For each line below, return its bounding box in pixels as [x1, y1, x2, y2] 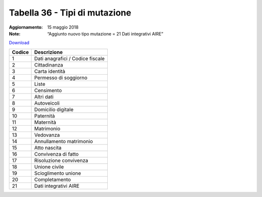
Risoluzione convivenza [34, 157, 88, 164]
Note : [9, 31, 21, 36]
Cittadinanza [34, 61, 63, 68]
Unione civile [34, 163, 64, 170]
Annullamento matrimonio [34, 138, 93, 145]
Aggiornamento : [9, 24, 43, 30]
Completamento [34, 176, 71, 183]
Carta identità [34, 68, 65, 75]
